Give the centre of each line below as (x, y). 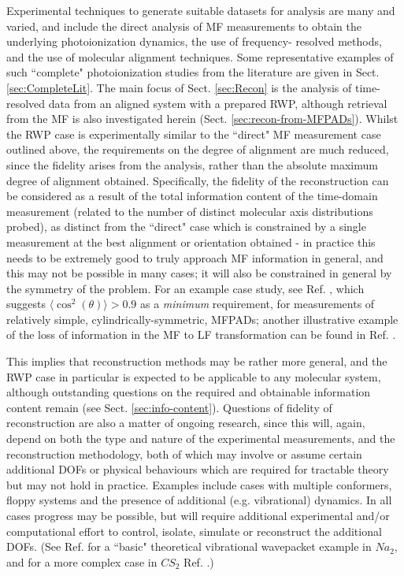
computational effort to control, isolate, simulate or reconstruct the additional (194, 531)
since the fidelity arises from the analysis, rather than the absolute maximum (192, 164)
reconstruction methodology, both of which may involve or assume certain (184, 453)
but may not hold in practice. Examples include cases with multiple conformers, (199, 484)
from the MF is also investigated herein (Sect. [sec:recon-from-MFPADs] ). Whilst (202, 119)
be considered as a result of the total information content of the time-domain (192, 196)
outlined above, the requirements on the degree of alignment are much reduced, (198, 149)
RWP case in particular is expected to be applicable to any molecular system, (194, 376)
